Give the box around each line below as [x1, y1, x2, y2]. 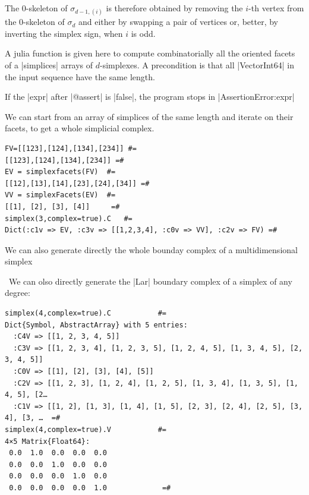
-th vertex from [248, 2, 304, 14]
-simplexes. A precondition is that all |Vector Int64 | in [100, 58, 295, 71]
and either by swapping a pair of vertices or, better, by [78, 15, 278, 28]
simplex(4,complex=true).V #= [5, 425, 167, 434]
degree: [5, 286, 30, 299]
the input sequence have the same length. [5, 70, 155, 83]
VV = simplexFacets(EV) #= [5, 191, 116, 200]
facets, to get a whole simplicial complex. [5, 122, 154, 134]
